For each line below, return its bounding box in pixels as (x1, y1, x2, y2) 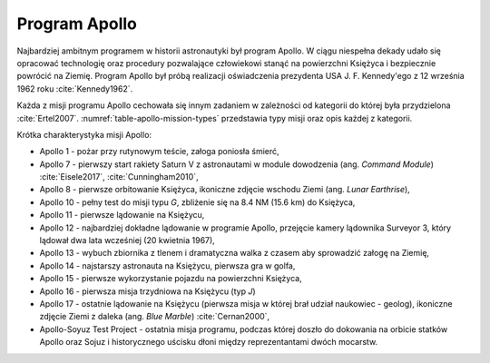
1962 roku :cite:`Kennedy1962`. (16, 83, 133, 94)
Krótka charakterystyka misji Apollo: (16, 129, 152, 140)
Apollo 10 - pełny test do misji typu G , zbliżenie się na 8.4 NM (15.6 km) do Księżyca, (39, 196, 356, 208)
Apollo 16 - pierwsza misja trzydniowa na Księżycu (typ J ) (39, 286, 256, 297)
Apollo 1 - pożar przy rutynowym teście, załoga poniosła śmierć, (39, 146, 280, 157)
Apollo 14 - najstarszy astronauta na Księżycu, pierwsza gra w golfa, (39, 260, 296, 271)
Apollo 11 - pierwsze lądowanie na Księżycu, (39, 210, 205, 221)
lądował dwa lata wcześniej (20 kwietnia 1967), (39, 235, 215, 246)
